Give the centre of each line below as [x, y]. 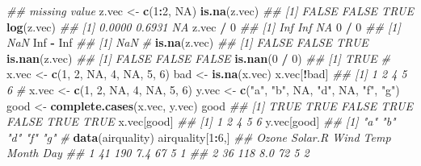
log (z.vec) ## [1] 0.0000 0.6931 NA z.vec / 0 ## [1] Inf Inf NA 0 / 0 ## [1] [204, 26]
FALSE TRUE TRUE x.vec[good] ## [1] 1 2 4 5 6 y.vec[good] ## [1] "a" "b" [201, 121]
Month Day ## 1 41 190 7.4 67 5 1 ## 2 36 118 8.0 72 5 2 [158, 153]
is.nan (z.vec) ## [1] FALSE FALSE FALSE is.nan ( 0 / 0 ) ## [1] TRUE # [198, 58]
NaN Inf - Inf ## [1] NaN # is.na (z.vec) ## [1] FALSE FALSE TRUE [187, 42]
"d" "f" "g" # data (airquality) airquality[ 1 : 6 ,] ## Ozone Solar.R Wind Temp [199, 137]
